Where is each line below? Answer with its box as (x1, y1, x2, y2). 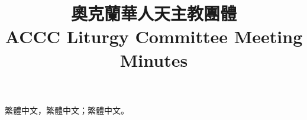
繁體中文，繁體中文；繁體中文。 (5, 103, 129, 116)
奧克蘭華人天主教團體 (70, 1, 237, 25)
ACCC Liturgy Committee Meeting (5, 24, 303, 48)
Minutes (119, 47, 188, 72)
